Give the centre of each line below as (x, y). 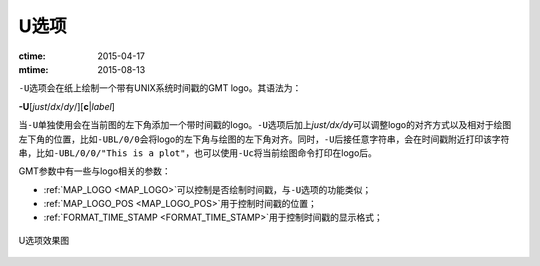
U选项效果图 (44, 240)
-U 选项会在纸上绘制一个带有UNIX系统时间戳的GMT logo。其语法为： (160, 88)
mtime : (33, 69)
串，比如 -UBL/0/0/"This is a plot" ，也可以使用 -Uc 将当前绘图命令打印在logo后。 (197, 152)
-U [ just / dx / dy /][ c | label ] (66, 106)
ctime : (32, 56)
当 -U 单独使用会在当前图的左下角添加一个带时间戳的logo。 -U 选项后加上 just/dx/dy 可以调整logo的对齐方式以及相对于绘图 (265, 125)
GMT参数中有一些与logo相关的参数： (94, 171)
